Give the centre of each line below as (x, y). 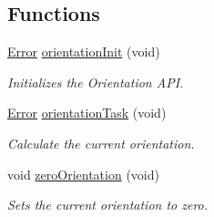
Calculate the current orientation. (101, 143)
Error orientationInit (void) (84, 52)
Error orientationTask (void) (87, 113)
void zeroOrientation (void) (83, 174)
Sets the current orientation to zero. (108, 205)
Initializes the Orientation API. (96, 82)
